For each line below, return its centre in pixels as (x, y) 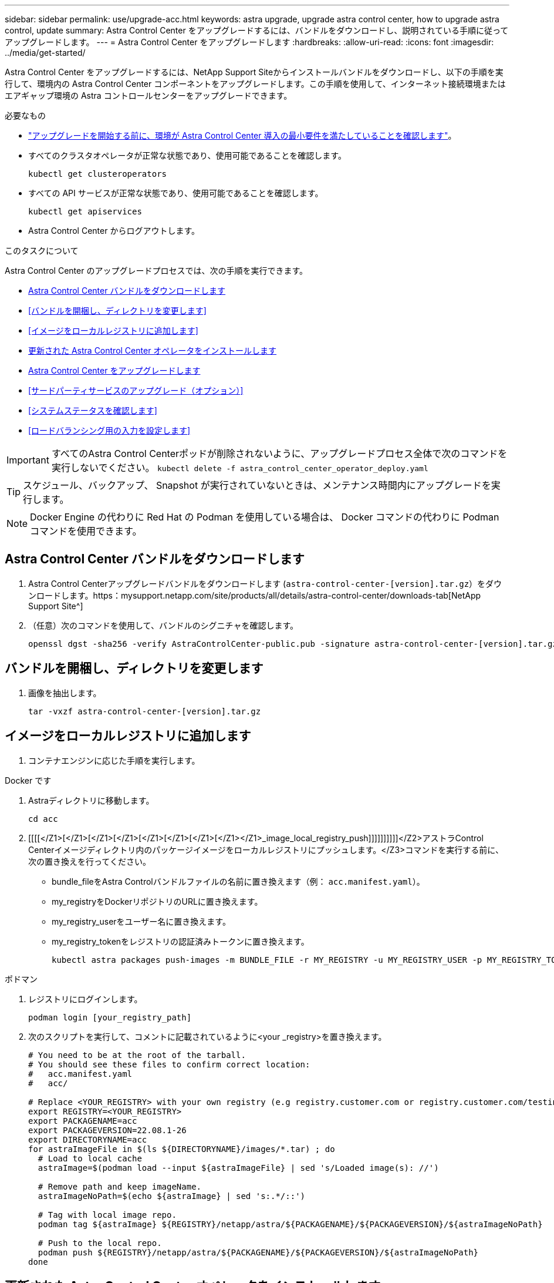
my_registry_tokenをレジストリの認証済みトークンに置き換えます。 (180, 941)
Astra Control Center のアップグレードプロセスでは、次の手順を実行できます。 (156, 271)
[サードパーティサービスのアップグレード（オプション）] (136, 390)
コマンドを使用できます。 (86, 531)
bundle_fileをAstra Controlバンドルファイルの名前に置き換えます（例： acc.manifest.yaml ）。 (238, 881)
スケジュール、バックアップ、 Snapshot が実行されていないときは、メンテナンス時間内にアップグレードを (257, 485)
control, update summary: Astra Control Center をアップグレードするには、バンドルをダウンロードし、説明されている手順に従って (257, 30)
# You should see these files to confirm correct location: (169, 1064)
